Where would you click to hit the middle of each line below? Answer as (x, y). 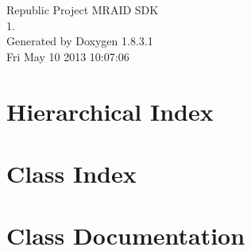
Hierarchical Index (110, 111)
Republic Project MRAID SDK (83, 10)
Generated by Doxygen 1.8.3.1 (80, 41)
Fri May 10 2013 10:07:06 (68, 56)
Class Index (71, 173)
